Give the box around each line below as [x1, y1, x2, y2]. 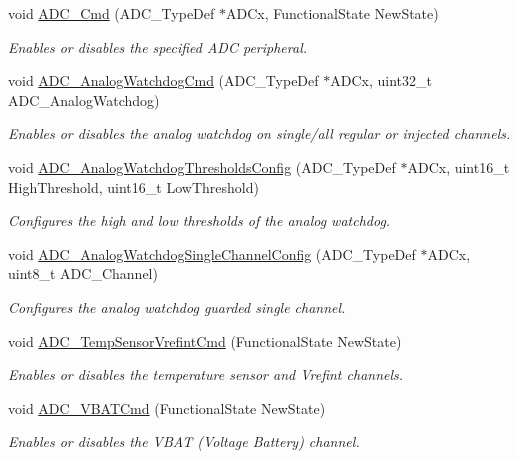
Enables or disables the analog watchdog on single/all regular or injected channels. [8, 123, 511, 144]
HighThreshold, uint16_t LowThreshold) [8, 176, 259, 197]
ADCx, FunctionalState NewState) [225, 3, 439, 23]
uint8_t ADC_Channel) [8, 263, 158, 284]
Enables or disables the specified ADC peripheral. [8, 36, 308, 57]
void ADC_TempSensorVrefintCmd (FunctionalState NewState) [8, 330, 402, 351]
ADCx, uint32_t [330, 70, 432, 91]
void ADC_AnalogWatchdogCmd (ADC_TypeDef [8, 70, 319, 91]
